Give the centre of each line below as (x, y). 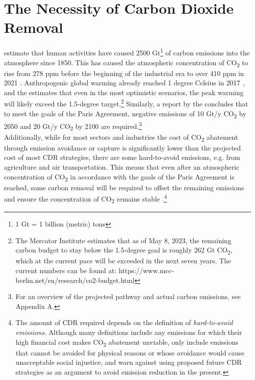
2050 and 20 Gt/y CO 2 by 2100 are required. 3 (73, 126)
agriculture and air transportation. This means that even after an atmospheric (122, 166)
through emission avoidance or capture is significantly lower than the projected (123, 147)
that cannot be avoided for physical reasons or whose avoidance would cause (130, 352)
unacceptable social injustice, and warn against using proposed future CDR (129, 362)
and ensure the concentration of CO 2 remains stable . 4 (86, 199)
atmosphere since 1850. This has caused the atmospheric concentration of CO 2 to (126, 63)
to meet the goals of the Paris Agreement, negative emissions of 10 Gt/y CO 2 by (125, 114)
